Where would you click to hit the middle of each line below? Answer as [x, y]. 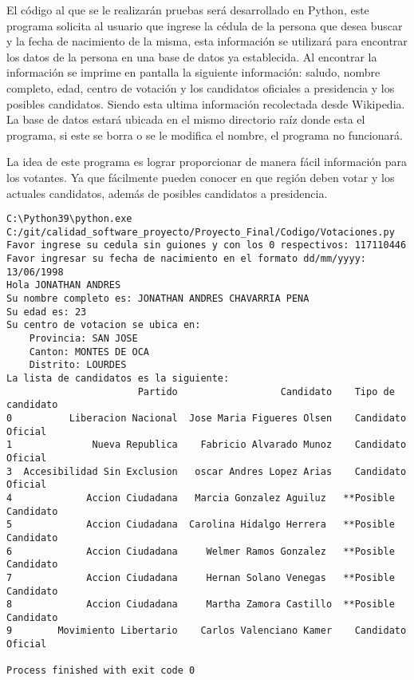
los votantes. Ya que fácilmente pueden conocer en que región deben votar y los [201, 177]
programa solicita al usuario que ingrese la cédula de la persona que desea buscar [205, 25]
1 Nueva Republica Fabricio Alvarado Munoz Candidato [207, 445]
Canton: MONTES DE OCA [89, 352]
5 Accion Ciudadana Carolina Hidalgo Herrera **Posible [201, 525]
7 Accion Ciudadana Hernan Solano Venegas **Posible [201, 577]
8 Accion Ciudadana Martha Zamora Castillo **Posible [201, 605]
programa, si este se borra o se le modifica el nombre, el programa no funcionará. [205, 134]
